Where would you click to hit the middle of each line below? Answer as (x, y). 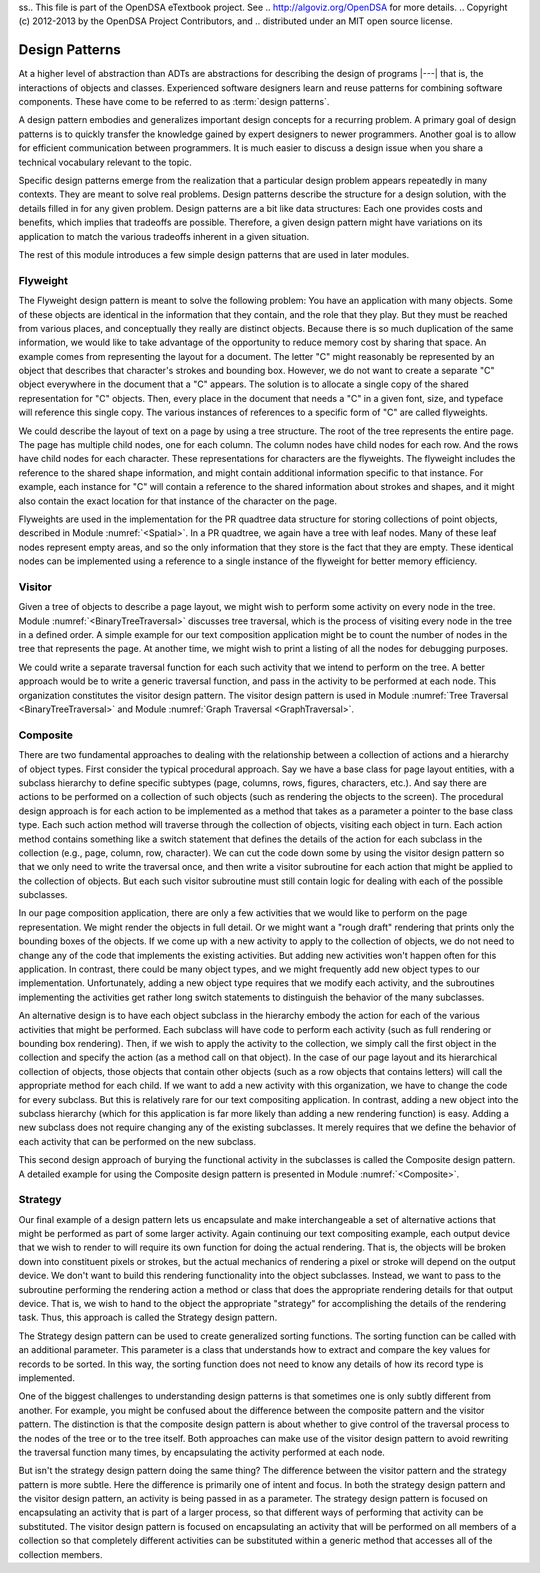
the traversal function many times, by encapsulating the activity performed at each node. (201, 1452)
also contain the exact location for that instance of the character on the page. (177, 501)
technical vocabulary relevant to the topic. (105, 162)
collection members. (61, 1554)
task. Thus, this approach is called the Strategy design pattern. (148, 1317)
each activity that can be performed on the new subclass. (137, 1141)
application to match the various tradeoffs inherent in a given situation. (164, 236)
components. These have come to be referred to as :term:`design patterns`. (174, 102)
